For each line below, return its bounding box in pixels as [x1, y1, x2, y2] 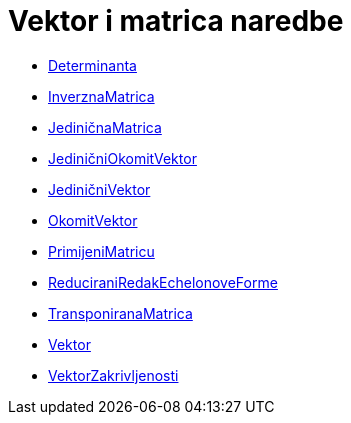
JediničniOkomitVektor [48, 149, 197, 167]
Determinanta [48, 56, 137, 74]
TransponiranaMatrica [48, 304, 193, 322]
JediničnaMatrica [48, 118, 162, 136]
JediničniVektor [48, 180, 151, 198]
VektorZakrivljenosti [48, 366, 179, 384]
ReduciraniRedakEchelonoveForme [48, 273, 278, 291]
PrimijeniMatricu [48, 242, 155, 260]
